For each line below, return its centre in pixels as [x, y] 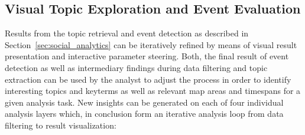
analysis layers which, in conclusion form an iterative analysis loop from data [144, 114]
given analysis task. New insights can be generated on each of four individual [144, 102]
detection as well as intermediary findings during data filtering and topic [136, 67]
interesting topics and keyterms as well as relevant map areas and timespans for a [153, 91]
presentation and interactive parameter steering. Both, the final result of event [147, 56]
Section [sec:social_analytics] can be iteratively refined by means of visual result [151, 44]
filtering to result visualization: [61, 125]
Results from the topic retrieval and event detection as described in [127, 33]
